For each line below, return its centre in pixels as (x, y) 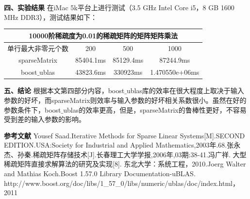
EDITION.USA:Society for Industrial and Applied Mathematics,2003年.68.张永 (122, 145)
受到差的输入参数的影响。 (45, 119)
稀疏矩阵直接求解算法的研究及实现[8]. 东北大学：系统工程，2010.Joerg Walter (125, 164)
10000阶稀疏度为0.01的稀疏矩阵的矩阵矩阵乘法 (103, 35)
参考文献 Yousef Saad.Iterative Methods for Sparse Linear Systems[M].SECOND (125, 135)
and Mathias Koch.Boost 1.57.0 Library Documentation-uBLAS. (100, 174)
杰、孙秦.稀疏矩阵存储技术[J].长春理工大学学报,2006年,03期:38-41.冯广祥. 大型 (125, 154)
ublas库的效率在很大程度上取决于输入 (185, 91)
